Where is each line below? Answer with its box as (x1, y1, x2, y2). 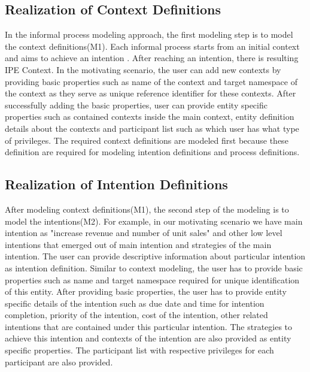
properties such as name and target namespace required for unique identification (5, 273, 300, 286)
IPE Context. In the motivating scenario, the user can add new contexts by (5, 63, 281, 75)
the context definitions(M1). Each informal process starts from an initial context (5, 40, 300, 52)
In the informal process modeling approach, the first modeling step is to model (5, 28, 293, 41)
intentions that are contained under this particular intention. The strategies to (5, 320, 293, 332)
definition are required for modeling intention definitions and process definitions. (5, 146, 300, 158)
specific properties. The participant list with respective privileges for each (5, 344, 274, 356)
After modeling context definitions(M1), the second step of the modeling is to (5, 202, 289, 215)
